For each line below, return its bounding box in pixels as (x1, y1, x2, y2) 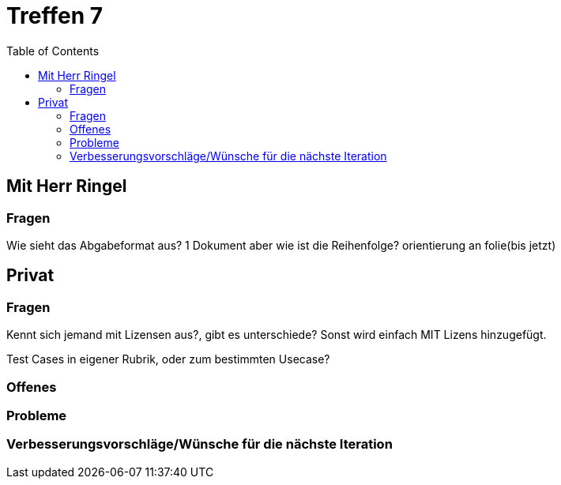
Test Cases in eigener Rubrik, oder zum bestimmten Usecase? (6, 352, 330, 367)
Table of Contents (6, 43, 100, 58)
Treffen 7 (6, 2, 104, 29)
